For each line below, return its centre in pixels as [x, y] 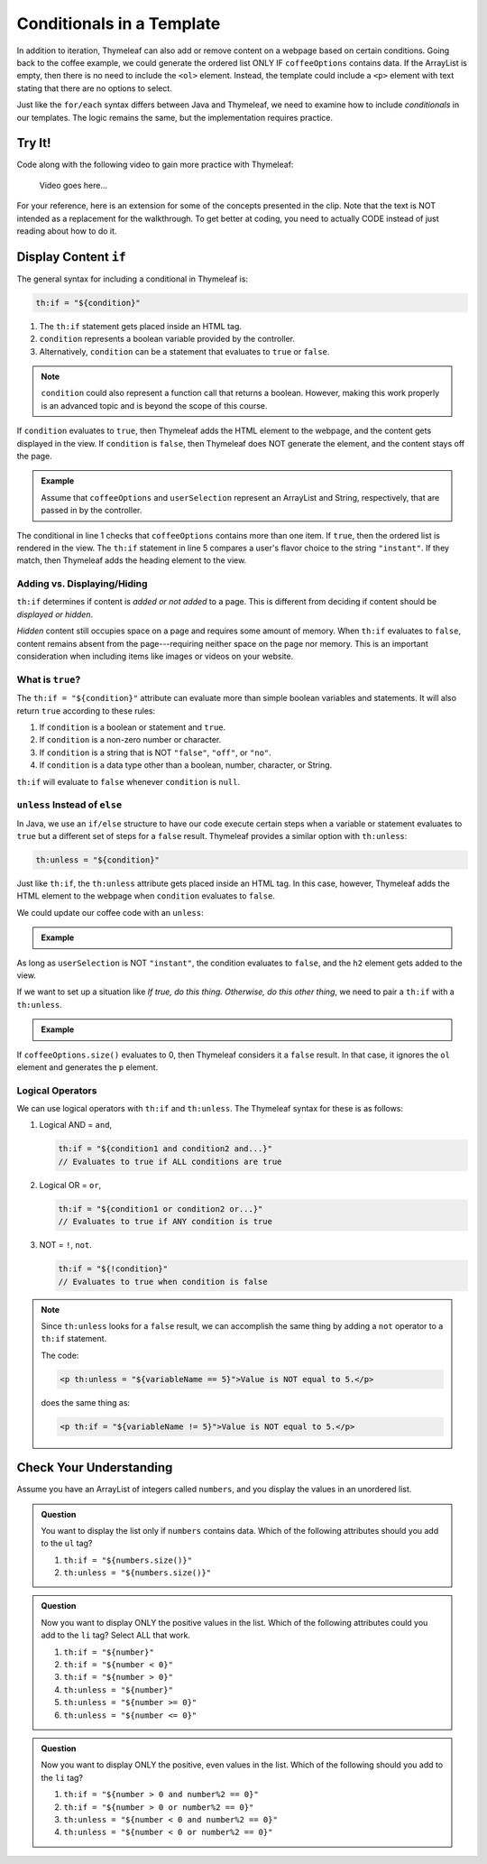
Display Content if [71, 257]
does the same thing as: [86, 1402]
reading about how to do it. [67, 231]
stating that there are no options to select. [95, 88]
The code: [60, 1355]
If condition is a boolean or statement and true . [133, 727]
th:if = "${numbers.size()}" [128, 1560]
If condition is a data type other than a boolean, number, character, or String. [186, 765]
